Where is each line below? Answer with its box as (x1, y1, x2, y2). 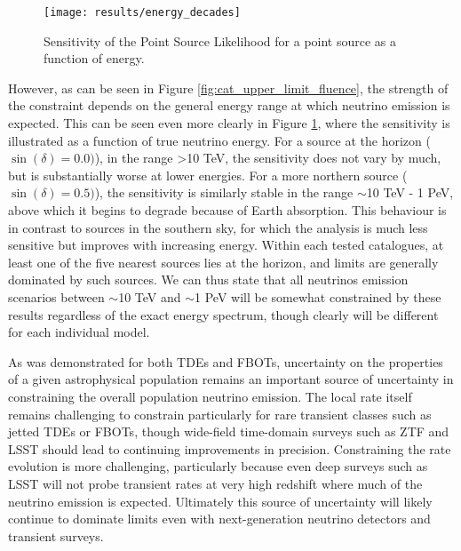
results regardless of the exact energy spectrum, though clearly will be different (8, 305, 439, 323)
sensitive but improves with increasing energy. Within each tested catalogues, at (8, 236, 444, 254)
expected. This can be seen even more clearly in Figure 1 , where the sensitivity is (8, 114, 450, 132)
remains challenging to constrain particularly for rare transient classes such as (8, 404, 432, 423)
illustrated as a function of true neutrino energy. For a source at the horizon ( (8, 131, 431, 149)
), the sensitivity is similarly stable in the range (94, 183, 354, 202)
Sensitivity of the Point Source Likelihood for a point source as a (44, 31, 397, 50)
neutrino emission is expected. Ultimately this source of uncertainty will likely (8, 491, 433, 510)
